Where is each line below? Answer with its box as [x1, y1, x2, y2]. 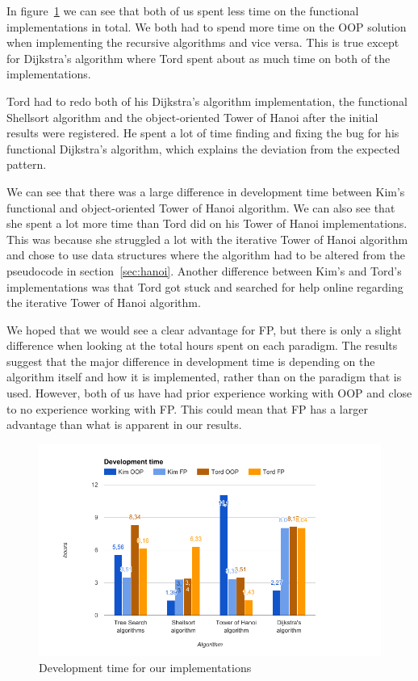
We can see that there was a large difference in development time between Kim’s [6, 183, 405, 200]
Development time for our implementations [39, 658, 252, 675]
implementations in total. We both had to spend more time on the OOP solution [6, 18, 407, 35]
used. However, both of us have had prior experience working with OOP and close [6, 385, 412, 401]
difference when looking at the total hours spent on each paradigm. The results [6, 337, 398, 354]
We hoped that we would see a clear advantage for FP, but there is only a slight [6, 321, 402, 338]
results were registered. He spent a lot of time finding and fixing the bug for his [6, 124, 399, 141]
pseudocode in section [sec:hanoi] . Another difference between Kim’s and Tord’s [6, 262, 402, 279]
